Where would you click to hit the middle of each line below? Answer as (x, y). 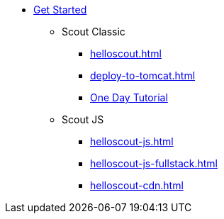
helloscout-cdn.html (137, 185)
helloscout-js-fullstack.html (154, 163)
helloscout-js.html (132, 141)
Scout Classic (94, 32)
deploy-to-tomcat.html (143, 75)
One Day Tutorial (129, 97)
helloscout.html (126, 54)
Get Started (60, 10)
